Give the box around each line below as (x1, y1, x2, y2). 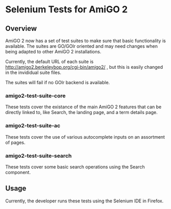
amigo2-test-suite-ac (5, 122, 60, 129)
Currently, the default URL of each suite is (5, 59, 94, 65)
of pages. (5, 139, 26, 145)
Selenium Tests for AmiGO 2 (5, 4, 128, 15)
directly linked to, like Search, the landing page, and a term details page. (5, 109, 158, 116)
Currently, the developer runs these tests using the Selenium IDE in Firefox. (5, 198, 164, 204)
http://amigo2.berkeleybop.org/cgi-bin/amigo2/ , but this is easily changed (5, 64, 163, 70)
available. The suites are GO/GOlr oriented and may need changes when (5, 43, 158, 49)
